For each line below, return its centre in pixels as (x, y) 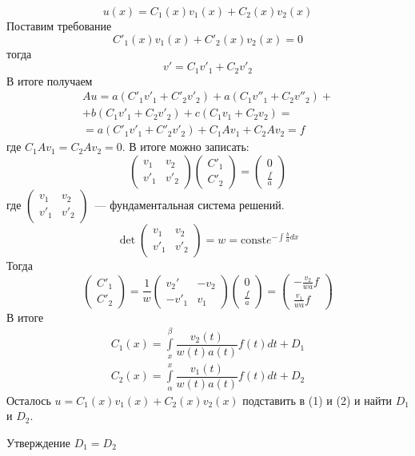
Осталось (29, 400)
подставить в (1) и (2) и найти (317, 400)
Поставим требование (59, 26)
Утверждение (38, 443)
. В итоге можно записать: (186, 147)
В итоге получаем (50, 80)
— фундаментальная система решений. (190, 204)
